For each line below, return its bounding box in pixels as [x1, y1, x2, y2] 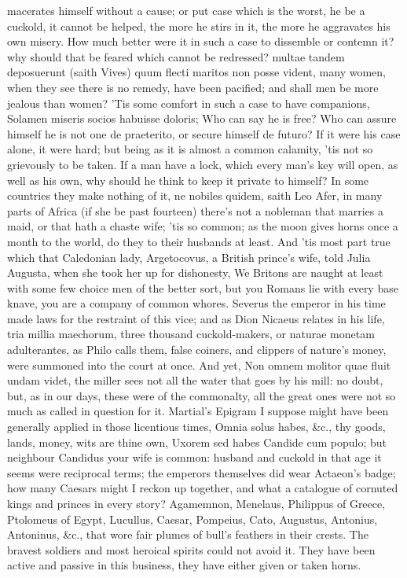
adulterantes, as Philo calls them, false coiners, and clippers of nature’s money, [7, 341, 387, 358]
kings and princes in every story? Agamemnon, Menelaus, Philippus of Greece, [7, 495, 386, 511]
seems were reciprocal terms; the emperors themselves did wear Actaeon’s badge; [7, 464, 396, 480]
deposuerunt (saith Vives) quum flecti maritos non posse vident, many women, [7, 64, 386, 80]
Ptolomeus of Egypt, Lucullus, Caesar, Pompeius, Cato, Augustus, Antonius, [7, 510, 378, 527]
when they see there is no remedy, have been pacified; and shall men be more [7, 79, 379, 95]
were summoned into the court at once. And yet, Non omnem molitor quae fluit [7, 356, 391, 373]
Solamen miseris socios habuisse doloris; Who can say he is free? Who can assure [7, 110, 397, 127]
